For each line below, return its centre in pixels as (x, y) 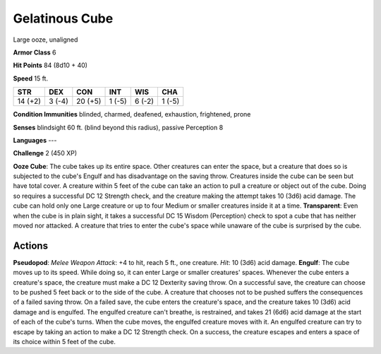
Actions (31, 246)
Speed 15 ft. (31, 78)
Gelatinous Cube (63, 18)
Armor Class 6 (35, 52)
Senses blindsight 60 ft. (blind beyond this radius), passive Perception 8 (118, 127)
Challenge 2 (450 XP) (45, 153)
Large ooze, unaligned (46, 40)
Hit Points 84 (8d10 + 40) (50, 65)
